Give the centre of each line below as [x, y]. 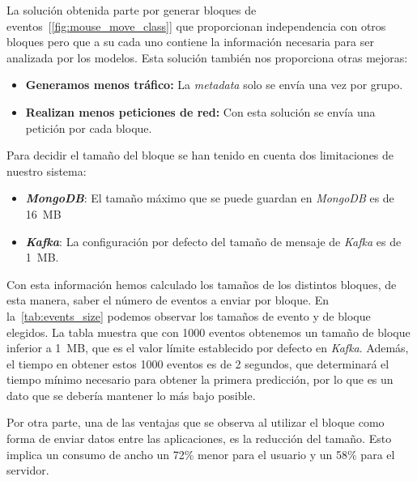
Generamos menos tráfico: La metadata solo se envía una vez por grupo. [214, 85]
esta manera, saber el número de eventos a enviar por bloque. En [168, 300]
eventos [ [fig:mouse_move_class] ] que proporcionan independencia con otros [196, 26]
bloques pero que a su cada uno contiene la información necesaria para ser [190, 42]
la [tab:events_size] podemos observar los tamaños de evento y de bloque [189, 315]
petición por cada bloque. [89, 128]
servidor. [28, 470]
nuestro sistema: [47, 170]
